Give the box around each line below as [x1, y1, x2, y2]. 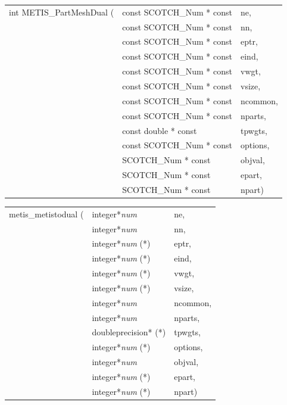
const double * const [122, 124, 197, 136]
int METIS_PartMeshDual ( [9, 5, 114, 18]
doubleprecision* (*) [92, 326, 166, 338]
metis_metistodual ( [9, 207, 84, 220]
